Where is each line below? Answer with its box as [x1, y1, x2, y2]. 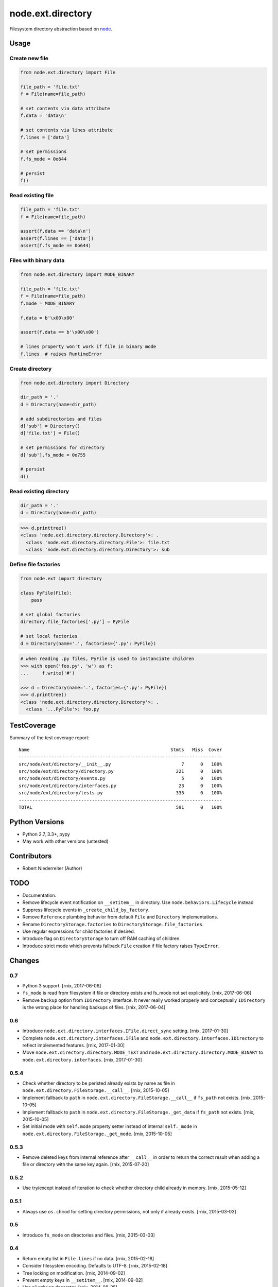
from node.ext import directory [20, 576, 102, 582]
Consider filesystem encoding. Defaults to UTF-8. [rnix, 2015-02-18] [22, 1263, 167, 1269]
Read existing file [9, 192, 54, 199]
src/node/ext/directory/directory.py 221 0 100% [19, 769, 222, 774]
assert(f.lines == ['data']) [20, 235, 94, 241]
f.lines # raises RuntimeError [20, 351, 102, 357]
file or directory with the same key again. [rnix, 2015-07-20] [22, 1161, 149, 1168]
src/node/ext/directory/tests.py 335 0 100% [19, 790, 222, 796]
